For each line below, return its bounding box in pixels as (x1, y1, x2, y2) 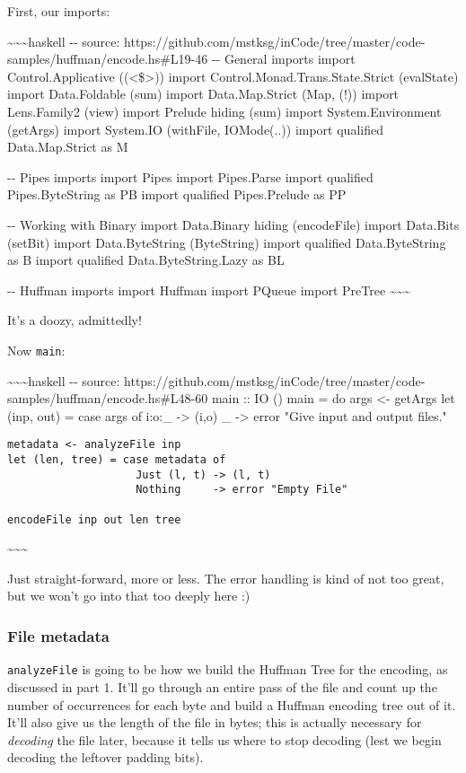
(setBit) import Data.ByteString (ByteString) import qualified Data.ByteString (7, 233, 446, 251)
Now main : (7, 340, 66, 359)
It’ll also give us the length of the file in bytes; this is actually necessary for (7, 713, 422, 732)
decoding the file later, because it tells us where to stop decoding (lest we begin (7, 730, 442, 749)
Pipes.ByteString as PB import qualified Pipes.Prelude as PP (7, 185, 347, 204)
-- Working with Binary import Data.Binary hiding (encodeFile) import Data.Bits (7, 215, 460, 233)
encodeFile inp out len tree (7, 513, 181, 526)
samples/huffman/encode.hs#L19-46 (7, 49, 208, 68)
